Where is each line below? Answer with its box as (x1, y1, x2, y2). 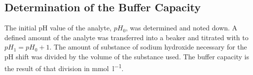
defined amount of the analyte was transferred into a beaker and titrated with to (4, 32, 249, 42)
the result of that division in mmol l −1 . (4, 61, 124, 73)
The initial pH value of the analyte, (4, 23, 112, 33)
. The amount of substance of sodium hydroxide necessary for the (49, 42, 247, 52)
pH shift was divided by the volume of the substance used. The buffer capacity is (4, 51, 249, 61)
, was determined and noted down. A (126, 23, 238, 33)
